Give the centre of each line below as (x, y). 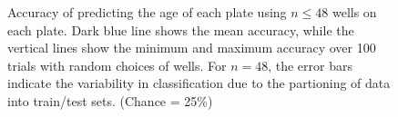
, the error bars (310, 65)
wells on (354, 12)
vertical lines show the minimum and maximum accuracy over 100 (192, 48)
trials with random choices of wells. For (117, 65)
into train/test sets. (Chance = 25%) (110, 100)
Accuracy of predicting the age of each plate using (147, 12)
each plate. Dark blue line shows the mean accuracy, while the (181, 29)
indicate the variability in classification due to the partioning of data (199, 83)
